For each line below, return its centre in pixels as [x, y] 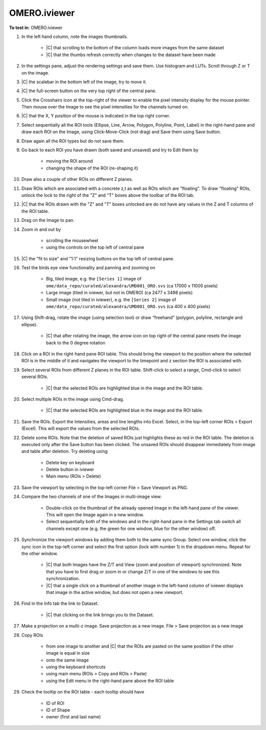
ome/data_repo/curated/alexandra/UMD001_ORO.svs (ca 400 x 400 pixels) [128, 307]
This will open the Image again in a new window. [95, 515]
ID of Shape [58, 710]
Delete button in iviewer [70, 469]
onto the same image [67, 660]
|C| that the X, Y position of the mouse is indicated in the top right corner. [96, 116]
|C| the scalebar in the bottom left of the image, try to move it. [84, 82]
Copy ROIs [32, 635]
